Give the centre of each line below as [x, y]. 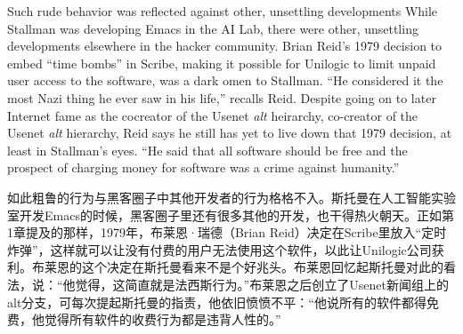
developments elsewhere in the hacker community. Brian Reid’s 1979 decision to [225, 46]
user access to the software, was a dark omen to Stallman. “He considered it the [225, 80]
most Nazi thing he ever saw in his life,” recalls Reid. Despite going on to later [222, 97]
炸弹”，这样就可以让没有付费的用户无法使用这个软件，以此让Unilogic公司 [219, 249]
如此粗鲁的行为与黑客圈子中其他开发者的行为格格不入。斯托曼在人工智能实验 [231, 197]
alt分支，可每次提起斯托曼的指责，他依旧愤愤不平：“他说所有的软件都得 [217, 302]
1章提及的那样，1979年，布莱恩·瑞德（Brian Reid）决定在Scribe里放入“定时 [227, 232]
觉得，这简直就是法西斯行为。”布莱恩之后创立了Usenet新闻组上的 [262, 284]
